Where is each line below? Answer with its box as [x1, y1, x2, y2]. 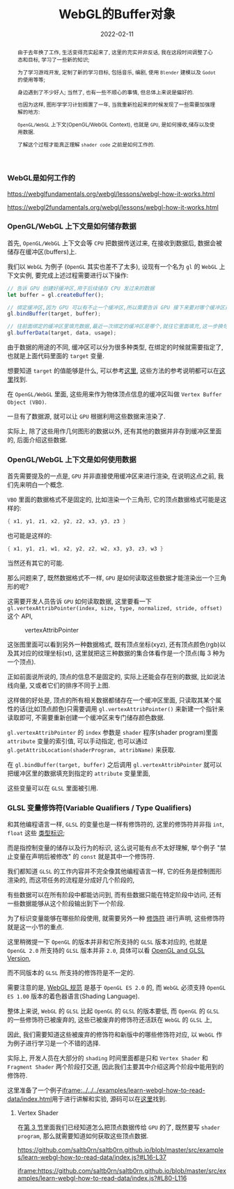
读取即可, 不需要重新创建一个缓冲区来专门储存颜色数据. [7, 713, 166, 722]
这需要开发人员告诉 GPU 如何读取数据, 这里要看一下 [7, 597, 152, 606]
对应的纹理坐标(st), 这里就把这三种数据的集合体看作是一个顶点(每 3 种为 [19, 649, 225, 658]
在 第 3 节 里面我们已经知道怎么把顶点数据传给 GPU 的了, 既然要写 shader [17, 1123, 221, 1132]
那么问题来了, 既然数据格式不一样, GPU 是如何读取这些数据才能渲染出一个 [7, 574, 214, 582]
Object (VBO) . [7, 398, 47, 406]
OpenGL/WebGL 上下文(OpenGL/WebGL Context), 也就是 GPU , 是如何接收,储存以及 [17, 121, 210, 129]
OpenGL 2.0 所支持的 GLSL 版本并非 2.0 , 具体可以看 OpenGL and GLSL [7, 947, 205, 955]
